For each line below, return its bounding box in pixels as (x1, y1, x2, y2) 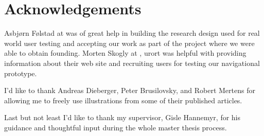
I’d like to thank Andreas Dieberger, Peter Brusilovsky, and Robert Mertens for (4, 85, 255, 96)
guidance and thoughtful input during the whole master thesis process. (4, 122, 227, 132)
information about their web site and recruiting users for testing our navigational (4, 57, 260, 68)
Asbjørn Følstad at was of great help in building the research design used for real (4, 28, 260, 38)
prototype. (4, 67, 37, 78)
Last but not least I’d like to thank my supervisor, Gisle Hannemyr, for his (4, 112, 241, 123)
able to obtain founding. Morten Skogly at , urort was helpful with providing (4, 48, 247, 58)
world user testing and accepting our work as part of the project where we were (4, 37, 255, 48)
